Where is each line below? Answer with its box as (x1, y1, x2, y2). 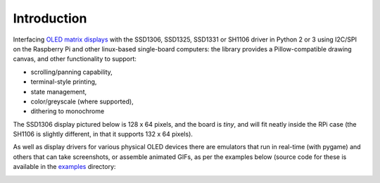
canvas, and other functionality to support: (13, 55, 137, 63)
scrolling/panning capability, (30, 68, 113, 76)
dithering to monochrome (30, 107, 105, 115)
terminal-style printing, (30, 77, 97, 86)
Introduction (13, 11, 87, 26)
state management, (30, 87, 87, 96)
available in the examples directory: (13, 163, 116, 171)
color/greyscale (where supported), (30, 97, 134, 106)
